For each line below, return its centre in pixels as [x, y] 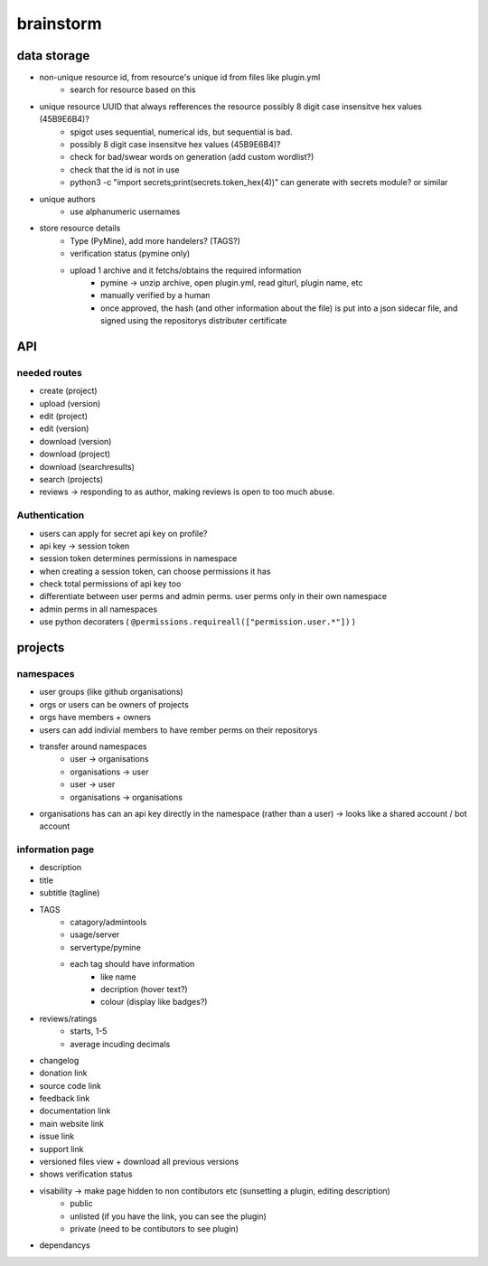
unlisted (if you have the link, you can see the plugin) [168, 1216]
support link [61, 1149]
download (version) [75, 441]
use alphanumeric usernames [125, 211]
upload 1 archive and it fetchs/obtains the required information [186, 270]
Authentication [51, 515]
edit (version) [64, 428]
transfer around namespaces [93, 746]
